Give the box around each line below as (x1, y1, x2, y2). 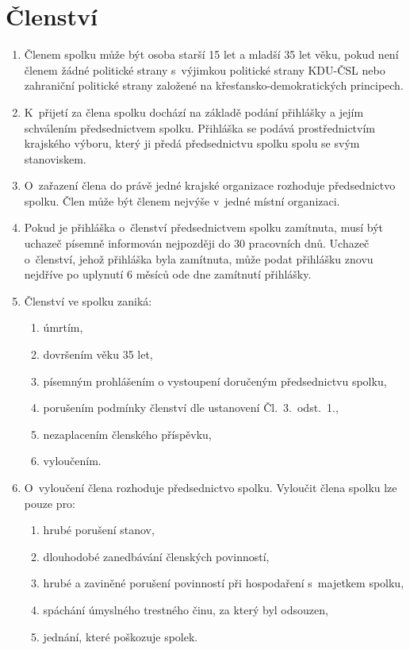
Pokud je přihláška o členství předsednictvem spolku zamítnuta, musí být (24, 219, 383, 236)
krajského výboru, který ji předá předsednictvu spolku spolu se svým (24, 135, 360, 152)
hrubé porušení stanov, (43, 521, 155, 538)
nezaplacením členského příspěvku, (43, 425, 212, 442)
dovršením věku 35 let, (43, 346, 153, 363)
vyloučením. (43, 452, 102, 469)
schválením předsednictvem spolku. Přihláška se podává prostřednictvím (24, 119, 376, 136)
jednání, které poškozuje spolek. (43, 628, 198, 644)
